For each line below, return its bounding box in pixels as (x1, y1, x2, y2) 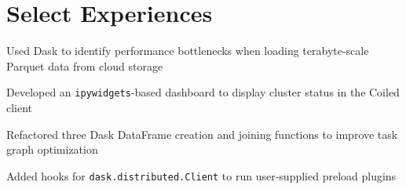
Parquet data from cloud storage (6, 57, 163, 74)
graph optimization (6, 141, 98, 158)
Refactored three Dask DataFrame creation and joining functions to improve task (6, 125, 398, 142)
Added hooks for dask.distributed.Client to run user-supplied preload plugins (6, 167, 397, 184)
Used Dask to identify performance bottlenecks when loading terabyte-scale (6, 42, 369, 59)
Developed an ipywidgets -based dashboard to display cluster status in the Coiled (6, 84, 400, 100)
